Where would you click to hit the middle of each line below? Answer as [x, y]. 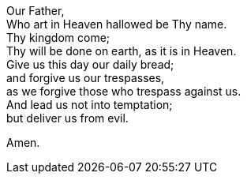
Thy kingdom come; [58, 37]
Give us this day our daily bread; [90, 64]
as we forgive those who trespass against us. [124, 91]
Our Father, [36, 11]
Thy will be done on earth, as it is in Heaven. [122, 51]
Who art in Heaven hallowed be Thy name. [117, 24]
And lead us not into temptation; [90, 105]
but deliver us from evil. [67, 118]
